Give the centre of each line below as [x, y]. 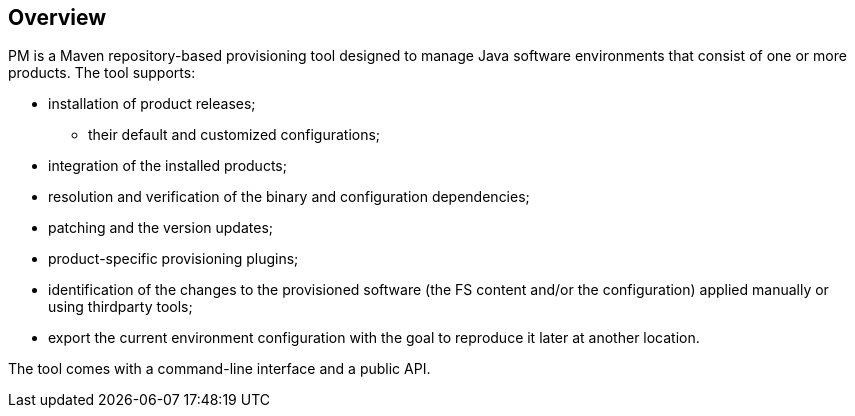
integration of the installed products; [167, 166]
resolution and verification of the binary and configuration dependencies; [289, 197]
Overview [57, 17]
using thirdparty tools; [120, 307]
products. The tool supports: [102, 73]
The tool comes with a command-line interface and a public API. [219, 369]
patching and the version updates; [160, 228]
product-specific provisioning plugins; [173, 259]
